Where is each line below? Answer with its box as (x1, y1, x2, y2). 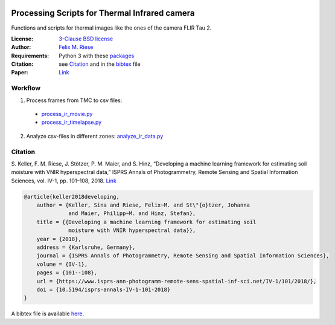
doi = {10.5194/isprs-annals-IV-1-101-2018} (36, 286, 171, 293)
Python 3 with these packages (59, 52, 135, 59)
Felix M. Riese (59, 43, 94, 51)
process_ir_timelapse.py (41, 118, 102, 126)
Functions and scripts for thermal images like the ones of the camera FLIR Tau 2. (11, 24, 212, 31)
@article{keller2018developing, (24, 193, 120, 200)
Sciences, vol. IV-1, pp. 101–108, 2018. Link (11, 177, 117, 184)
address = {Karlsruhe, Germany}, (36, 244, 136, 251)
